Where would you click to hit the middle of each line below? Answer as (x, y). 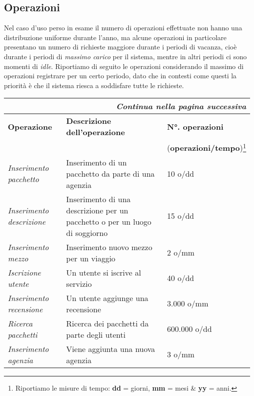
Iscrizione (24, 272)
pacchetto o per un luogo (109, 221)
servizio (79, 283)
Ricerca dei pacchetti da (107, 323)
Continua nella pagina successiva (181, 106)
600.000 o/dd (190, 329)
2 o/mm (181, 253)
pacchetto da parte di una (110, 173)
